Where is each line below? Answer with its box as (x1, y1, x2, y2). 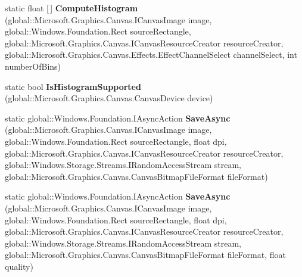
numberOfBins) (5, 60, 61, 72)
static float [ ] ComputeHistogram (5, 2, 138, 14)
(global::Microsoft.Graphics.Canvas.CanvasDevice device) (5, 92, 213, 104)
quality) (5, 260, 33, 272)
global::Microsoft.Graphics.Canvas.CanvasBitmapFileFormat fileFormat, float (5, 248, 286, 261)
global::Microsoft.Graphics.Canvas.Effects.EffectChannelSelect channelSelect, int (5, 48, 297, 61)
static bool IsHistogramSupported (5, 80, 141, 92)
